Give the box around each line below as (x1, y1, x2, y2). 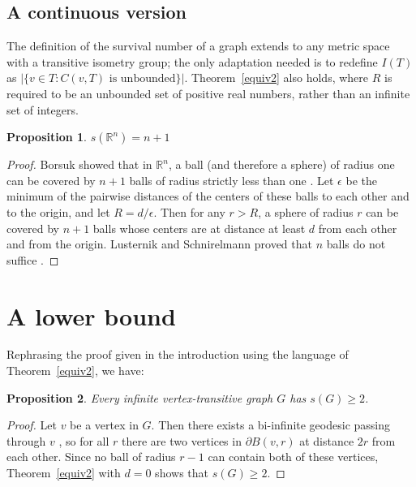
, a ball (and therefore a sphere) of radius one (168, 156, 395, 173)
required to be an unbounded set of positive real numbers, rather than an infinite (6, 84, 410, 101)
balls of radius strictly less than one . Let (129, 171, 334, 188)
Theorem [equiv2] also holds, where (191, 69, 369, 86)
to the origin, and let (6, 203, 110, 220)
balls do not (326, 235, 386, 252)
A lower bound (6, 299, 176, 332)
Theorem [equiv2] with (6, 464, 121, 481)
